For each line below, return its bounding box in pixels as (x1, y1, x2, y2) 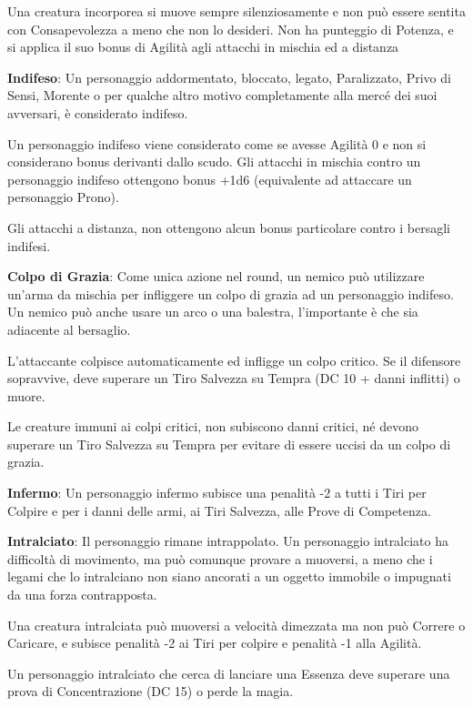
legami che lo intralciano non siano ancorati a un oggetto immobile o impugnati (7, 567, 451, 586)
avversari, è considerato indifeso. (7, 103, 188, 122)
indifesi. (7, 236, 51, 255)
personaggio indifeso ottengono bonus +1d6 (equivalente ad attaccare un (7, 169, 412, 188)
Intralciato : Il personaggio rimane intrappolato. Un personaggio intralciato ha (7, 531, 449, 550)
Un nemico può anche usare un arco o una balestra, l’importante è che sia (7, 302, 418, 321)
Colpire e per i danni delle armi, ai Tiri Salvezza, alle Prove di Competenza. (7, 500, 431, 520)
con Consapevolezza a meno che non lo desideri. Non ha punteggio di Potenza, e (7, 19, 454, 38)
